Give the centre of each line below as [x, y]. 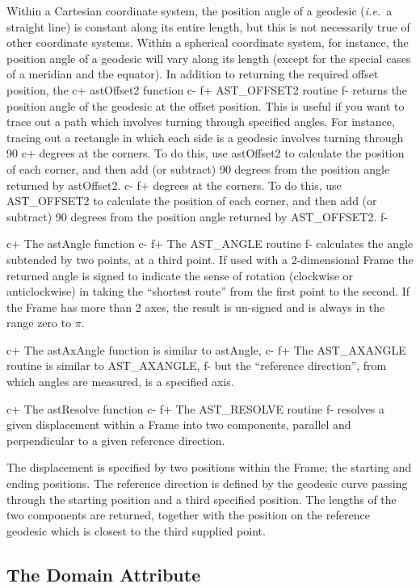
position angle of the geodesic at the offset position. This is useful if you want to [206, 105]
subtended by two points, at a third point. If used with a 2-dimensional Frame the [210, 259]
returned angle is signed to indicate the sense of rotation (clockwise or [180, 275]
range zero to [39, 323]
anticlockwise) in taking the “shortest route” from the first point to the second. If [208, 291]
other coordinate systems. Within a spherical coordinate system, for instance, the [208, 42]
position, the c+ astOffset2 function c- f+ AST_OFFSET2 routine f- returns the [207, 89]
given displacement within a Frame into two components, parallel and [179, 424]
